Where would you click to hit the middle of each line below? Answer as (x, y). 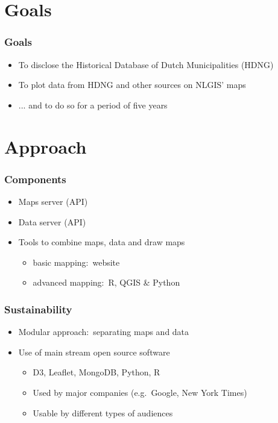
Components (35, 179)
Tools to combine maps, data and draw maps (102, 242)
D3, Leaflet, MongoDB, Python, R (96, 372)
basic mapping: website (76, 262)
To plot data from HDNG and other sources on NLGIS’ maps (132, 85)
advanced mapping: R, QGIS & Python (106, 282)
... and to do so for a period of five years (93, 105)
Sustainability (38, 309)
